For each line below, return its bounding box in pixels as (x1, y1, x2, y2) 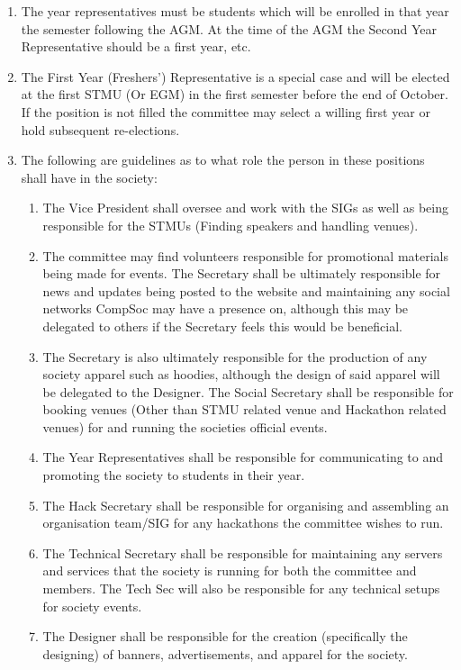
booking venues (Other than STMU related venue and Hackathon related (42, 400, 447, 419)
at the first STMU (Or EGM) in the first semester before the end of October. (21, 85, 448, 104)
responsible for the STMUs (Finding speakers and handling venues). (42, 215, 419, 234)
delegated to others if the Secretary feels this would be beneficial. (42, 316, 402, 335)
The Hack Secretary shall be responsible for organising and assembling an (42, 495, 449, 514)
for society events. (42, 596, 142, 615)
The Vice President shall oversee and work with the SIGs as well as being (42, 198, 448, 217)
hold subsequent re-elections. (21, 120, 180, 139)
